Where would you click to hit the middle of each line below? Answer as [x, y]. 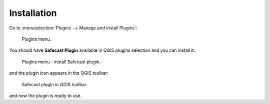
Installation [33, 13]
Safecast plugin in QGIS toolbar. [54, 84]
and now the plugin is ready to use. [45, 96]
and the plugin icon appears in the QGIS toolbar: [59, 73]
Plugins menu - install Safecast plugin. [61, 62]
